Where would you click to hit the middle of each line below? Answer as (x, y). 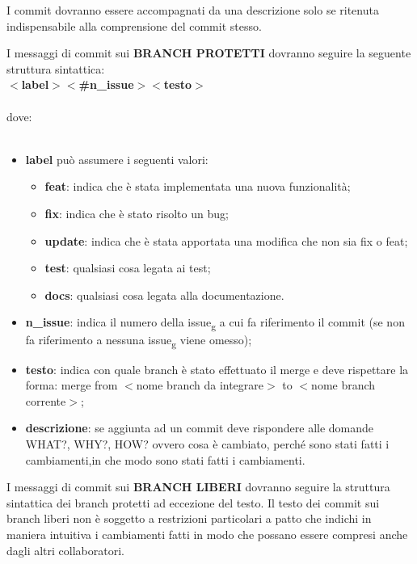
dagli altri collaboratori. (65, 550)
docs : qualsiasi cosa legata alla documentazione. (164, 295)
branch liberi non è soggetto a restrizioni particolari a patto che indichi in (189, 518)
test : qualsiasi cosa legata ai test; (128, 268)
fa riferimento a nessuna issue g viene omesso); (139, 341)
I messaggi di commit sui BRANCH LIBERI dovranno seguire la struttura (198, 487)
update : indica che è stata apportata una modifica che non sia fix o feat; (226, 240)
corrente (46, 400)
